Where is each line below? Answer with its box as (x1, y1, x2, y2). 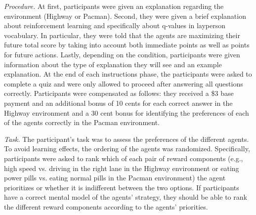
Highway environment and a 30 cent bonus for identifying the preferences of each (4, 107, 249, 118)
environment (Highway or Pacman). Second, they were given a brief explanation (4, 10, 246, 21)
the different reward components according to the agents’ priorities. (4, 201, 208, 212)
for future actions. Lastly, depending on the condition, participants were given (4, 49, 240, 59)
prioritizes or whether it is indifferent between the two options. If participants (4, 182, 239, 192)
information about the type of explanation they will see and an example (4, 59, 222, 69)
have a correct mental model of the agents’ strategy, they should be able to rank (4, 192, 247, 202)
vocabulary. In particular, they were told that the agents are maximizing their (4, 30, 240, 40)
